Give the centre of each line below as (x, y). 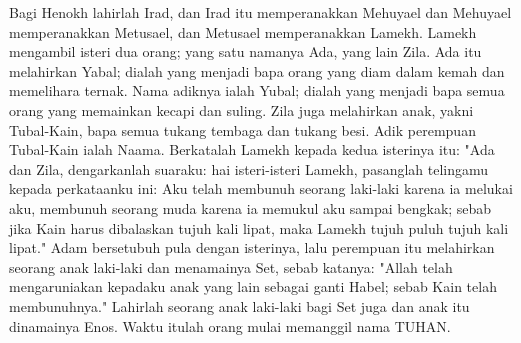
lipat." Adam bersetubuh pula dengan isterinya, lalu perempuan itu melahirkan (252, 247)
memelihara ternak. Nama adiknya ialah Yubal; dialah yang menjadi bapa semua (257, 90)
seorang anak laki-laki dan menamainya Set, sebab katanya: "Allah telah (231, 266)
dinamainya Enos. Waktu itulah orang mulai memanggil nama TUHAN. (230, 325)
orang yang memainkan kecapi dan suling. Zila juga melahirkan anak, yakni (241, 109)
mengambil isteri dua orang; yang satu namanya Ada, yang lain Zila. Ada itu (245, 51)
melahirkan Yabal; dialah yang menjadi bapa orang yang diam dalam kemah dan (257, 70)
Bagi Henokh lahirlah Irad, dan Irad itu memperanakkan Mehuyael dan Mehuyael (260, 12)
